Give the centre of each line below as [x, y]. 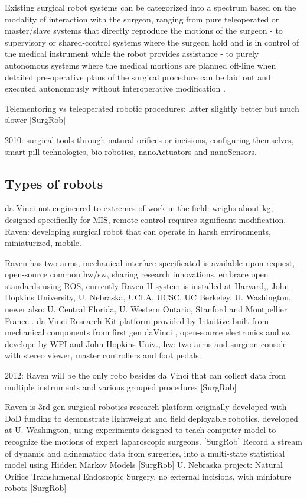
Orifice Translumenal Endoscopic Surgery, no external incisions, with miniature [148, 476]
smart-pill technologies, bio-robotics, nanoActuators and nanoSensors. [131, 151]
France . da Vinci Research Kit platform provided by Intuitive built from [137, 320]
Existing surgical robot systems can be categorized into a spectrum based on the [151, 7]
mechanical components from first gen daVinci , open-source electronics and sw [148, 332]
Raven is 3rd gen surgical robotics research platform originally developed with [146, 407]
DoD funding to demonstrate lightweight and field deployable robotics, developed [151, 418]
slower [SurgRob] [35, 120]
